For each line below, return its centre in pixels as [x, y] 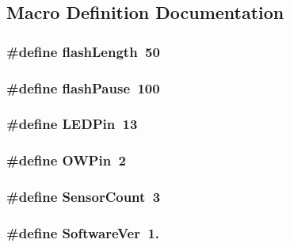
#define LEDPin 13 [72, 124]
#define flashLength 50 [83, 51]
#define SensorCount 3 [84, 197]
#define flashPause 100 [83, 87]
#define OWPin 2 [66, 160]
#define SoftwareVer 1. [83, 232]
